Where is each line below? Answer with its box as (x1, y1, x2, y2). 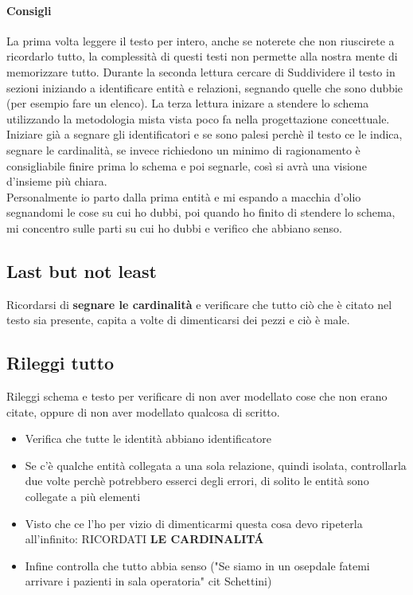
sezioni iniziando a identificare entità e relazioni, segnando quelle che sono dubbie (6, 79, 403, 96)
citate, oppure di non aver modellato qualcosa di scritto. (6, 403, 280, 420)
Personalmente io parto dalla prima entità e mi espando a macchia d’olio (6, 188, 361, 205)
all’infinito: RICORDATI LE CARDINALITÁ (25, 530, 264, 547)
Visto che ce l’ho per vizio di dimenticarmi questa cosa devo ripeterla (25, 515, 363, 531)
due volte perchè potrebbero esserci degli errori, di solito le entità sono (25, 472, 369, 489)
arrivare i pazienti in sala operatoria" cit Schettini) (25, 573, 272, 589)
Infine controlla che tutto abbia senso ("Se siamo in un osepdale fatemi (25, 557, 370, 573)
